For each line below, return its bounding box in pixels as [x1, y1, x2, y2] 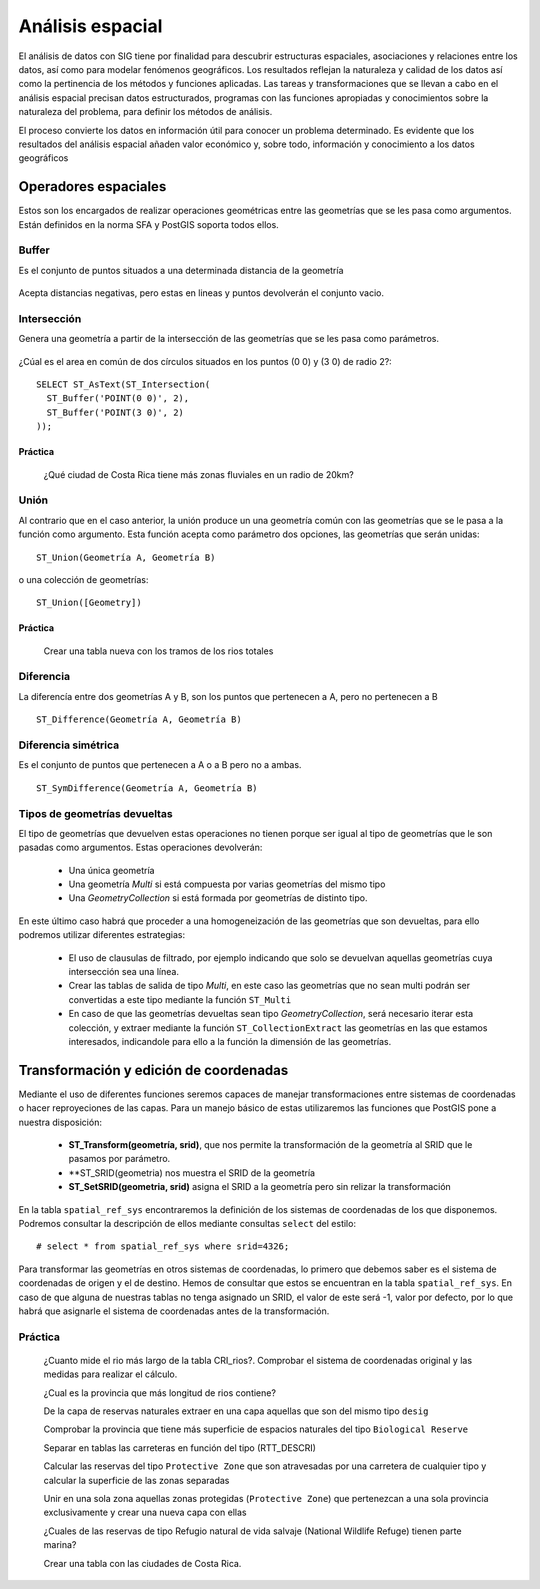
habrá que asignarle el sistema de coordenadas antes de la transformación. [18, 1305, 330, 1317]
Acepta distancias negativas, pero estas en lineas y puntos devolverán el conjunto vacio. [18, 287, 385, 299]
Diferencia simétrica [18, 738, 120, 752]
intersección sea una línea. [68, 966, 180, 978]
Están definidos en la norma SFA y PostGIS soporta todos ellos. [18, 218, 279, 230]
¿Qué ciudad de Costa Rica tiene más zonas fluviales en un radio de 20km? [43, 468, 354, 480]
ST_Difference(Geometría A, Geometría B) [36, 714, 242, 725]
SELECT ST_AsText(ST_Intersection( [36, 379, 211, 390]
